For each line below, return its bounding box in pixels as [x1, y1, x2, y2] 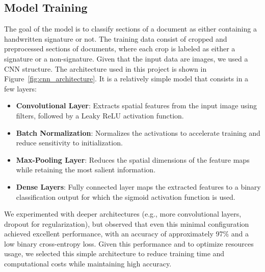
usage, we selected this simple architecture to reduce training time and [4, 248, 225, 259]
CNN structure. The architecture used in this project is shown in [4, 63, 207, 74]
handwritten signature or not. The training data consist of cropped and [4, 33, 227, 44]
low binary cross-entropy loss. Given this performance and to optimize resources [4, 238, 254, 249]
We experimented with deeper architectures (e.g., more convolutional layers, [4, 208, 242, 219]
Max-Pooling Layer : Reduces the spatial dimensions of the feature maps [16, 154, 250, 165]
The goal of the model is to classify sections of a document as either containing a [4, 23, 257, 34]
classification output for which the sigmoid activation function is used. [16, 191, 235, 202]
